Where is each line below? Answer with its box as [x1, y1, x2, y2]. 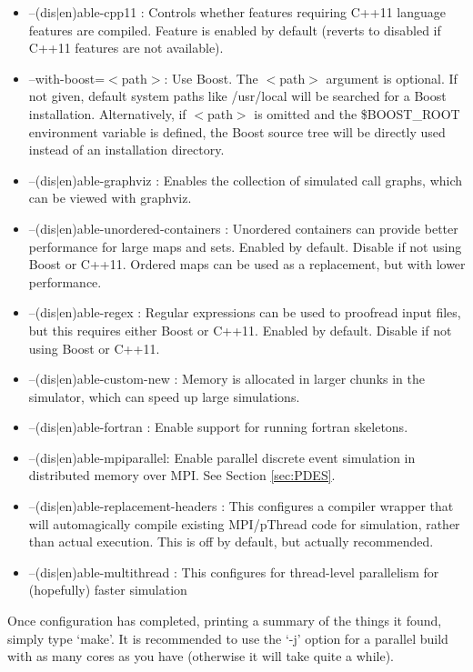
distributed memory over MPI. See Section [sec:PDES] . [28, 466, 336, 485]
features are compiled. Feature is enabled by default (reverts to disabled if [28, 20, 441, 39]
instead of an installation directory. [28, 140, 225, 159]
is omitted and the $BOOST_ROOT [254, 104, 460, 123]
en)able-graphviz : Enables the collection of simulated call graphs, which [59, 170, 463, 189]
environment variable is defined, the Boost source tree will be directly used [28, 122, 446, 141]
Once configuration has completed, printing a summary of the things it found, [7, 611, 442, 630]
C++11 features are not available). [28, 38, 224, 57]
